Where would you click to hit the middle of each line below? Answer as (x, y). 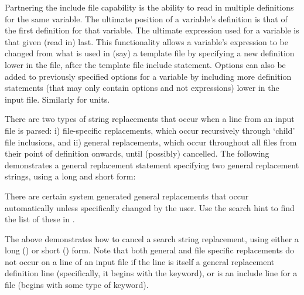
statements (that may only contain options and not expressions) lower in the (142, 88)
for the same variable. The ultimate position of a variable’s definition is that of (146, 18)
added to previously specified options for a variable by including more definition (148, 76)
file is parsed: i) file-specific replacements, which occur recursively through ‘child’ (150, 130)
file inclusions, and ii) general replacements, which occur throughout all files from (151, 142)
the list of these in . (40, 219)
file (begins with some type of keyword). (77, 285)
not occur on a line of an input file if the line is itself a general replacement (140, 261)
